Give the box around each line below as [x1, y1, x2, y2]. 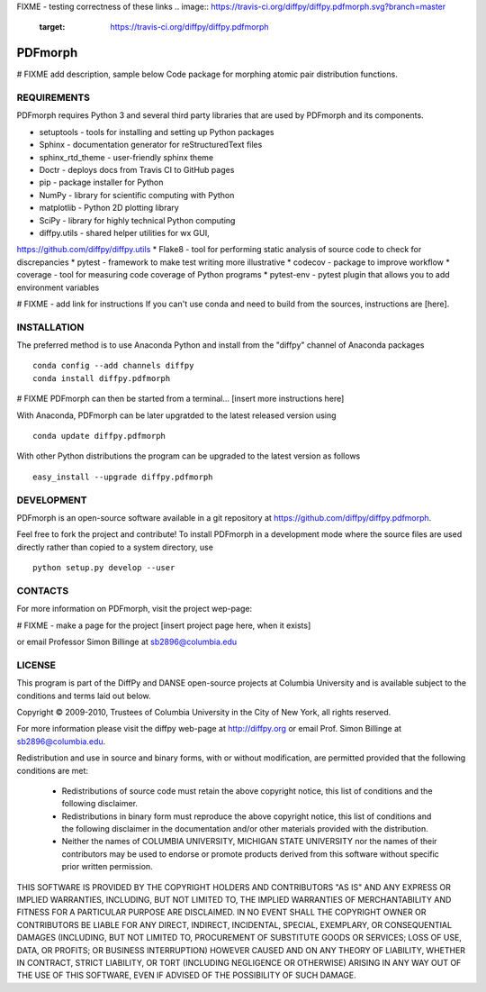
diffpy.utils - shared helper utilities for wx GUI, [39, 227, 211, 238]
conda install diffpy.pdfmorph [32, 373, 171, 383]
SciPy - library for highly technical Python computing [39, 214, 236, 225]
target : [39, 22, 66, 32]
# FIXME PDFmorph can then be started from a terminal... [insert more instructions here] [16, 393, 345, 405]
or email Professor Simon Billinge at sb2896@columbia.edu [16, 636, 238, 648]
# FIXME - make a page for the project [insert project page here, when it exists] [16, 620, 311, 631]
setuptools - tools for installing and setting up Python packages [39, 126, 274, 137]
